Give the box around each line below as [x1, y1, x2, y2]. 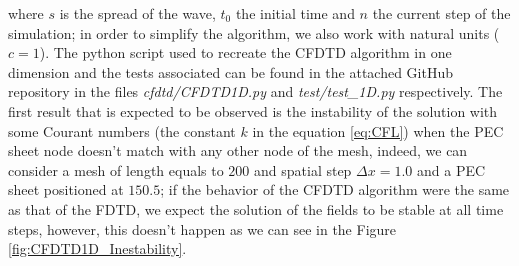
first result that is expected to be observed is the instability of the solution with [8, 100, 498, 121]
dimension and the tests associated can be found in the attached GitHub [8, 61, 453, 82]
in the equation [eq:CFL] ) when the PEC [252, 120, 504, 141]
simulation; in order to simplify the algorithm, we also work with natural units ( [8, 22, 500, 43]
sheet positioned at [8, 179, 124, 200]
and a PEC [416, 159, 486, 180]
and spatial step [254, 159, 352, 180]
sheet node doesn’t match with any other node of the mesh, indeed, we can [8, 140, 468, 161]
